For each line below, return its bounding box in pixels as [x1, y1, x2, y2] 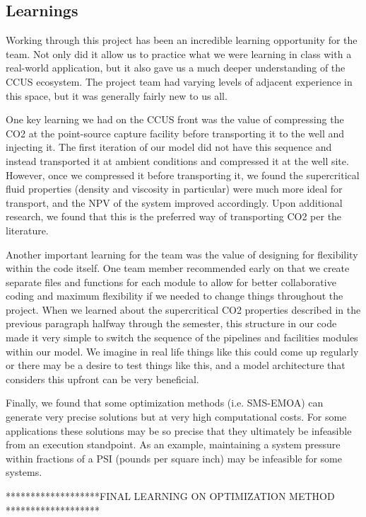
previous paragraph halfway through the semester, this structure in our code [6, 316, 337, 331]
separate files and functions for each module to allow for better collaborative [6, 274, 336, 289]
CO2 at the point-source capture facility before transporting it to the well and [6, 125, 345, 140]
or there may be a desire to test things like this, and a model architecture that [6, 358, 346, 373]
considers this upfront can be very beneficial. [6, 371, 199, 386]
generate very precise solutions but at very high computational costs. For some [6, 409, 347, 424]
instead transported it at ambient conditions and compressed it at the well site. [6, 153, 349, 168]
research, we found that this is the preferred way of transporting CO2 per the [6, 209, 342, 224]
